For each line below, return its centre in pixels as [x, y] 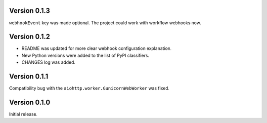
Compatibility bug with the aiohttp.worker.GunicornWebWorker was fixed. [89, 88]
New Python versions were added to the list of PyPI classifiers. [85, 55]
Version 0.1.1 [29, 77]
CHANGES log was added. [48, 62]
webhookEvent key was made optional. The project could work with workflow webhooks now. [105, 23]
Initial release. [23, 114]
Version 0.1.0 [30, 102]
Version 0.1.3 [30, 11]
